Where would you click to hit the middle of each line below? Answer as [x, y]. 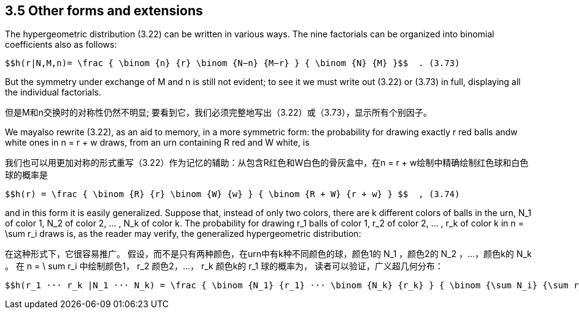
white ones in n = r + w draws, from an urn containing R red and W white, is [157, 143]
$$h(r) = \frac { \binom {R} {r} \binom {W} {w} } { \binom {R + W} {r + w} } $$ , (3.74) [232, 194]
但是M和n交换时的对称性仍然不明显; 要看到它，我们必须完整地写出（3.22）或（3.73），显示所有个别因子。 [219, 113]
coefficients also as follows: [61, 45]
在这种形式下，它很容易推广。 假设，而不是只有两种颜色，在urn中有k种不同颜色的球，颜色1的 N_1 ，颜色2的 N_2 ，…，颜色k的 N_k [269, 254]
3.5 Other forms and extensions [104, 11]
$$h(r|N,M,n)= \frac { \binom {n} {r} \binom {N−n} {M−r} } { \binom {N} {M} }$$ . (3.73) [232, 63]
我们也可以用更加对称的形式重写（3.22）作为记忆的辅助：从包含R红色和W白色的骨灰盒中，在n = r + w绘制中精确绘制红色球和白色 [267, 163]
